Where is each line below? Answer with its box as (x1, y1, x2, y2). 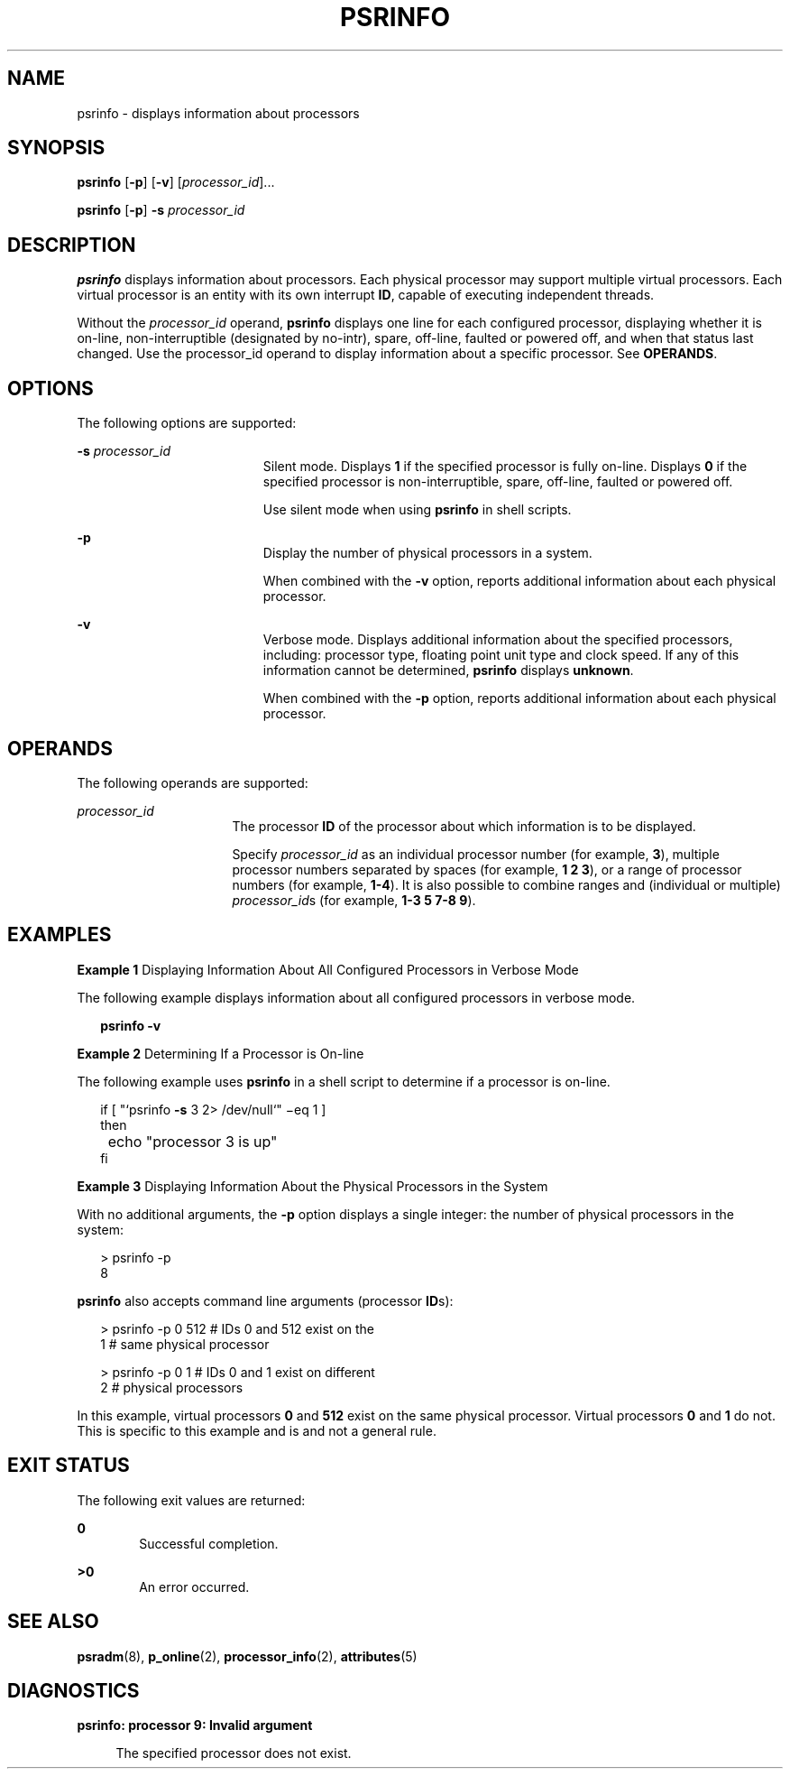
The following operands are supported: (77, 774, 308, 791)
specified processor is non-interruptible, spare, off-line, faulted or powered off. (262, 474, 733, 490)
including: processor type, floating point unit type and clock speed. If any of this (262, 647, 739, 663)
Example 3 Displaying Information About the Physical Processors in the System (77, 1178, 548, 1194)
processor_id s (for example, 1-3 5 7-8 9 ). (232, 892, 476, 908)
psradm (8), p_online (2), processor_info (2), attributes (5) (77, 1648, 418, 1664)
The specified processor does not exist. (115, 1745, 352, 1762)
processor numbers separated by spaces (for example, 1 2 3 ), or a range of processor (232, 861, 742, 877)
